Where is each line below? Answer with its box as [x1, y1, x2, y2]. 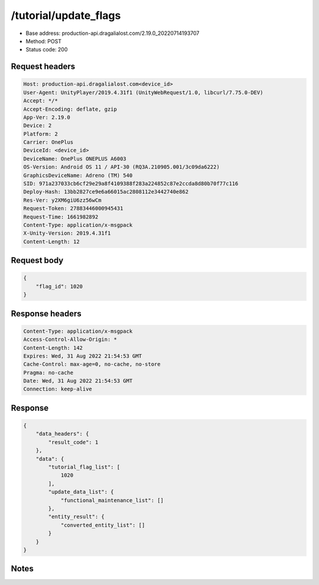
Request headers [11, 62, 76, 72]
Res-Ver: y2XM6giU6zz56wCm [23, 197, 102, 204]
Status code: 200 [25, 46, 68, 53]
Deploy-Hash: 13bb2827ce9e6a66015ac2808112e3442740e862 [23, 188, 189, 195]
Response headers [11, 308, 82, 319]
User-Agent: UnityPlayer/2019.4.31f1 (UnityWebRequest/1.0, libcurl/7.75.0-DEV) [23, 89, 263, 96]
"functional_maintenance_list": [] [60, 497, 164, 503]
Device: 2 [23, 122, 52, 129]
